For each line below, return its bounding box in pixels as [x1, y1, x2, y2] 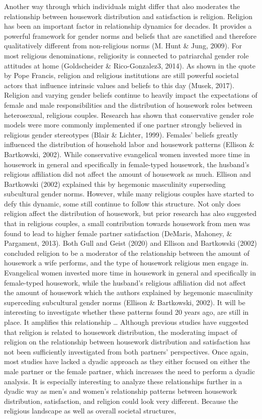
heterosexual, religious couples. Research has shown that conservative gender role [4, 109, 254, 120]
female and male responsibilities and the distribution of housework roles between [4, 99, 252, 110]
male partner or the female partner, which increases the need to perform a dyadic [4, 366, 255, 376]
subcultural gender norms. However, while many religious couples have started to [4, 188, 254, 199]
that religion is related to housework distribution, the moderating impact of [4, 326, 237, 337]
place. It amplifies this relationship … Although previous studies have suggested [4, 317, 249, 327]
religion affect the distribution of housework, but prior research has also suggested [4, 208, 257, 219]
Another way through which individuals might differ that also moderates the [4, 1, 240, 11]
